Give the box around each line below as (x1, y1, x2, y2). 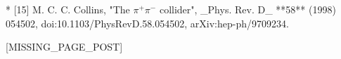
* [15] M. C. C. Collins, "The (6, 2, 130, 16)
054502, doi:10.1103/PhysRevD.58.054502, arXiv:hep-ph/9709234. (6, 15, 289, 30)
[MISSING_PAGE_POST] (6, 39, 123, 54)
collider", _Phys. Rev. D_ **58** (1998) (159, 2, 336, 16)
